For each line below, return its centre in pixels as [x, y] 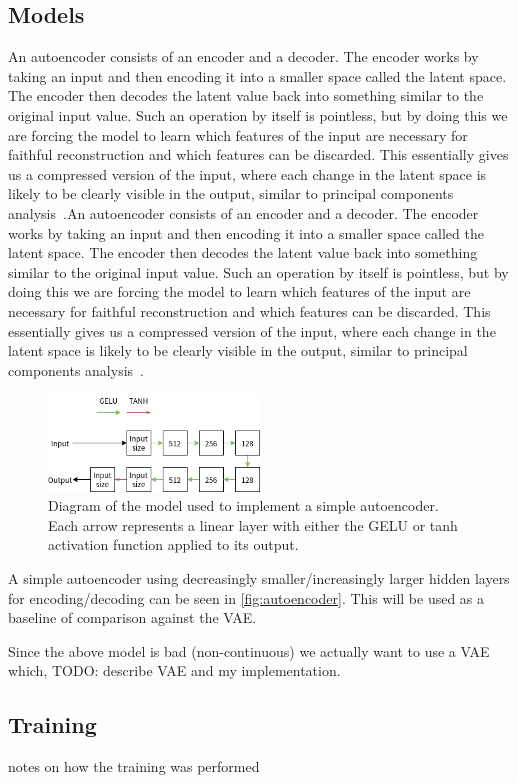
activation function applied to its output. [173, 544]
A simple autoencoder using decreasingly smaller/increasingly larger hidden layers [259, 577]
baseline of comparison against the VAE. [132, 617]
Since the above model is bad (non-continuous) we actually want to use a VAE [249, 650]
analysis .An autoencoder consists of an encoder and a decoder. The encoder [243, 212]
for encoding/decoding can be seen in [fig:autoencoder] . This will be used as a [246, 597]
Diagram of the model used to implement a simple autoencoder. [243, 505]
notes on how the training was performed [134, 766]
